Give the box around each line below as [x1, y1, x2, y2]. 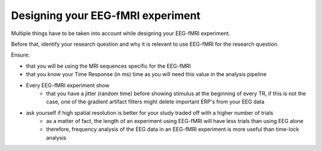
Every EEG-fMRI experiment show [26, 81, 110, 89]
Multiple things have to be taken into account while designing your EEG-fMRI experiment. [11, 30, 231, 37]
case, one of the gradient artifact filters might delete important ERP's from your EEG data [46, 98, 265, 105]
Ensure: [11, 51, 30, 59]
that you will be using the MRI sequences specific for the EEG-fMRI [26, 62, 191, 70]
